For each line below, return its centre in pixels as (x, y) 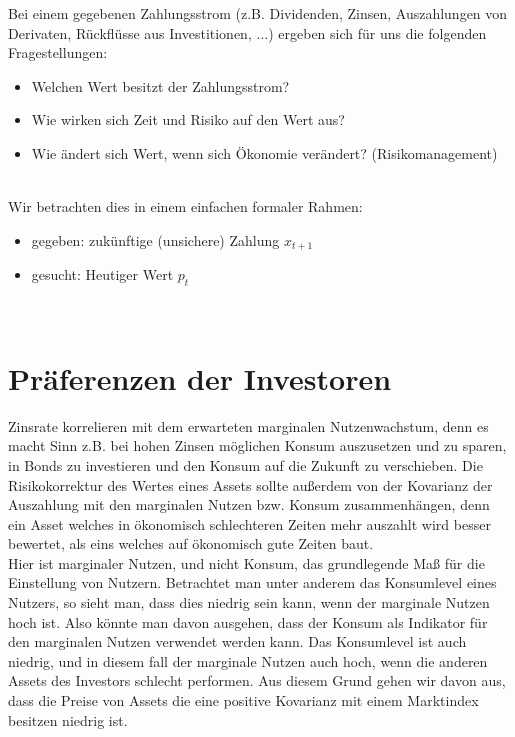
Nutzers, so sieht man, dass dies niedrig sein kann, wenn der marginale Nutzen (249, 602)
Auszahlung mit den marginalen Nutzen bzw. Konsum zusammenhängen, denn (249, 504)
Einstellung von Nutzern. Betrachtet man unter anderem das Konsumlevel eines (252, 582)
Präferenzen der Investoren (200, 377)
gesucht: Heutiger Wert (102, 274)
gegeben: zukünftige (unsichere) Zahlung (155, 239)
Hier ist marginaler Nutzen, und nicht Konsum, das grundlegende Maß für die (246, 562)
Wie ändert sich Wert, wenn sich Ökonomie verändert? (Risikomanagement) (264, 152)
